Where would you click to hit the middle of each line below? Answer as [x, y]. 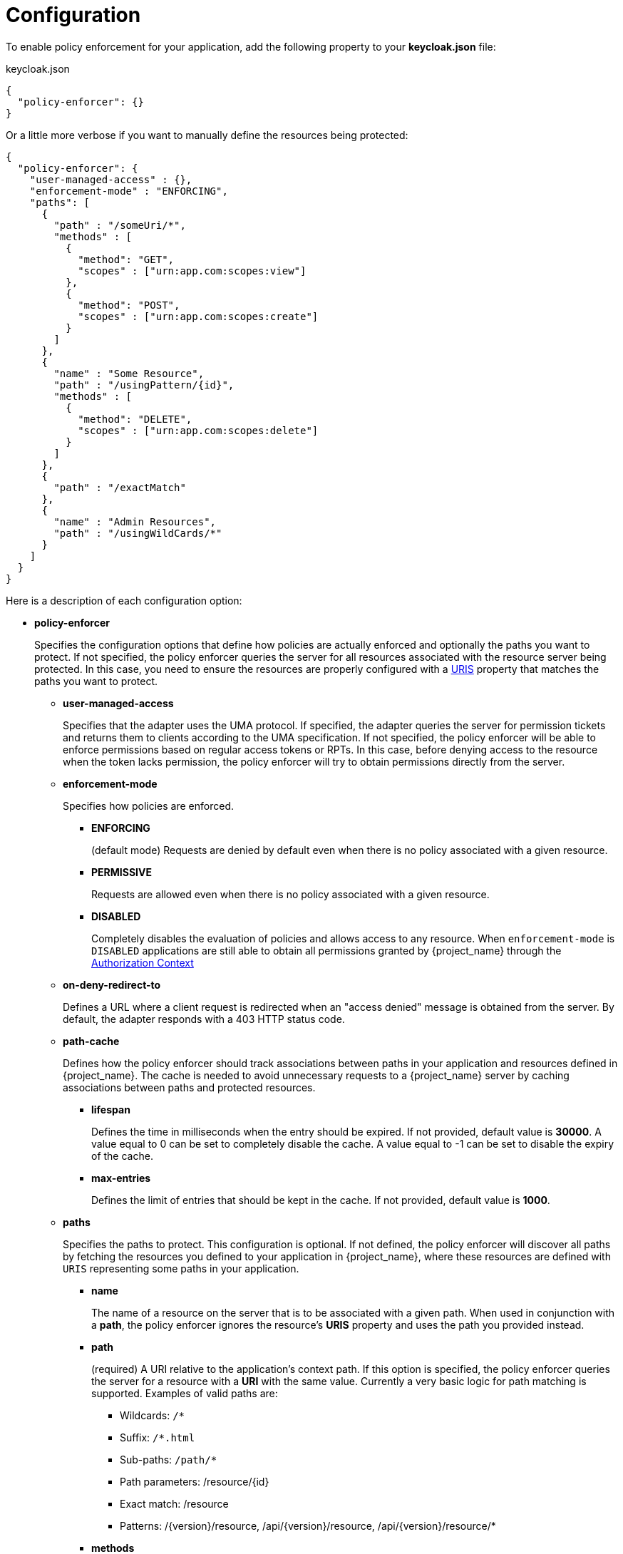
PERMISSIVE [122, 872]
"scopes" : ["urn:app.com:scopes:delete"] [198, 430]
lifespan [111, 1109]
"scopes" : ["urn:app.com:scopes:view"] [192, 271]
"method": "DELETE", [135, 419]
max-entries [121, 1178]
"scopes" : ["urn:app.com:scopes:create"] [198, 316]
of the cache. [122, 1156]
